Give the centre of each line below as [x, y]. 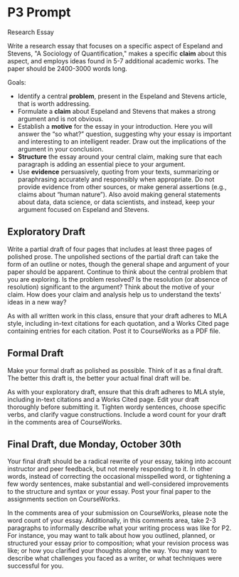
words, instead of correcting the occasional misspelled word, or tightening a [119, 477]
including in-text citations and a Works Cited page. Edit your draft [103, 399]
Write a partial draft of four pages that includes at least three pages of [110, 249]
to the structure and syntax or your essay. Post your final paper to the [109, 492]
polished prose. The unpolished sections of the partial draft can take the [113, 256]
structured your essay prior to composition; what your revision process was [118, 543]
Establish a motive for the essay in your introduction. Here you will [115, 126]
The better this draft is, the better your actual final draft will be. [99, 378]
